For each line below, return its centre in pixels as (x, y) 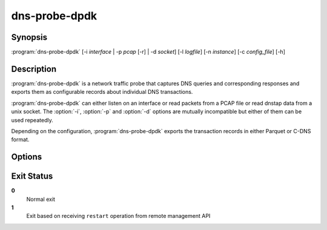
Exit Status (32, 176)
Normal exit (41, 199)
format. (20, 140)
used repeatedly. (32, 120)
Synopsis (29, 37)
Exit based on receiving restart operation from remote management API (118, 216)
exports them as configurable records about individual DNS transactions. (102, 92)
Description (34, 69)
